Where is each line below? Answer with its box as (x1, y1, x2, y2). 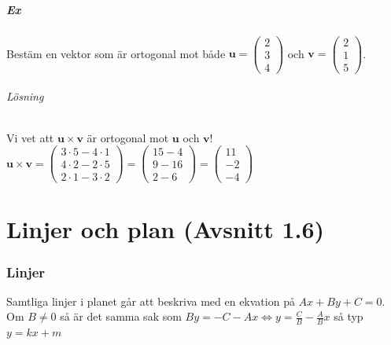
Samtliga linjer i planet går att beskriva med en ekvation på (6, 292, 295, 309)
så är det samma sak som (60, 308, 182, 325)
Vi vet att (6, 129, 54, 145)
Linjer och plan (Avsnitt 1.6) (6, 213, 325, 245)
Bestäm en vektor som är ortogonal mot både (6, 45, 226, 61)
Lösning (6, 88, 44, 105)
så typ (334, 308, 363, 325)
